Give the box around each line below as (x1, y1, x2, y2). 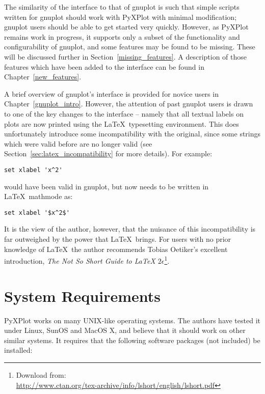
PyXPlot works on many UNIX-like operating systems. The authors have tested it (4, 315, 260, 325)
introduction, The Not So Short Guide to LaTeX (4, 255, 155, 266)
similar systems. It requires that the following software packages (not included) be (4, 334, 260, 345)
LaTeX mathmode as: (4, 191, 73, 202)
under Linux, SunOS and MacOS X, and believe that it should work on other (4, 325, 246, 335)
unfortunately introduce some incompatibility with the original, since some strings (4, 128, 261, 139)
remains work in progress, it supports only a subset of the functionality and (4, 31, 240, 42)
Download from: (16, 369, 66, 380)
